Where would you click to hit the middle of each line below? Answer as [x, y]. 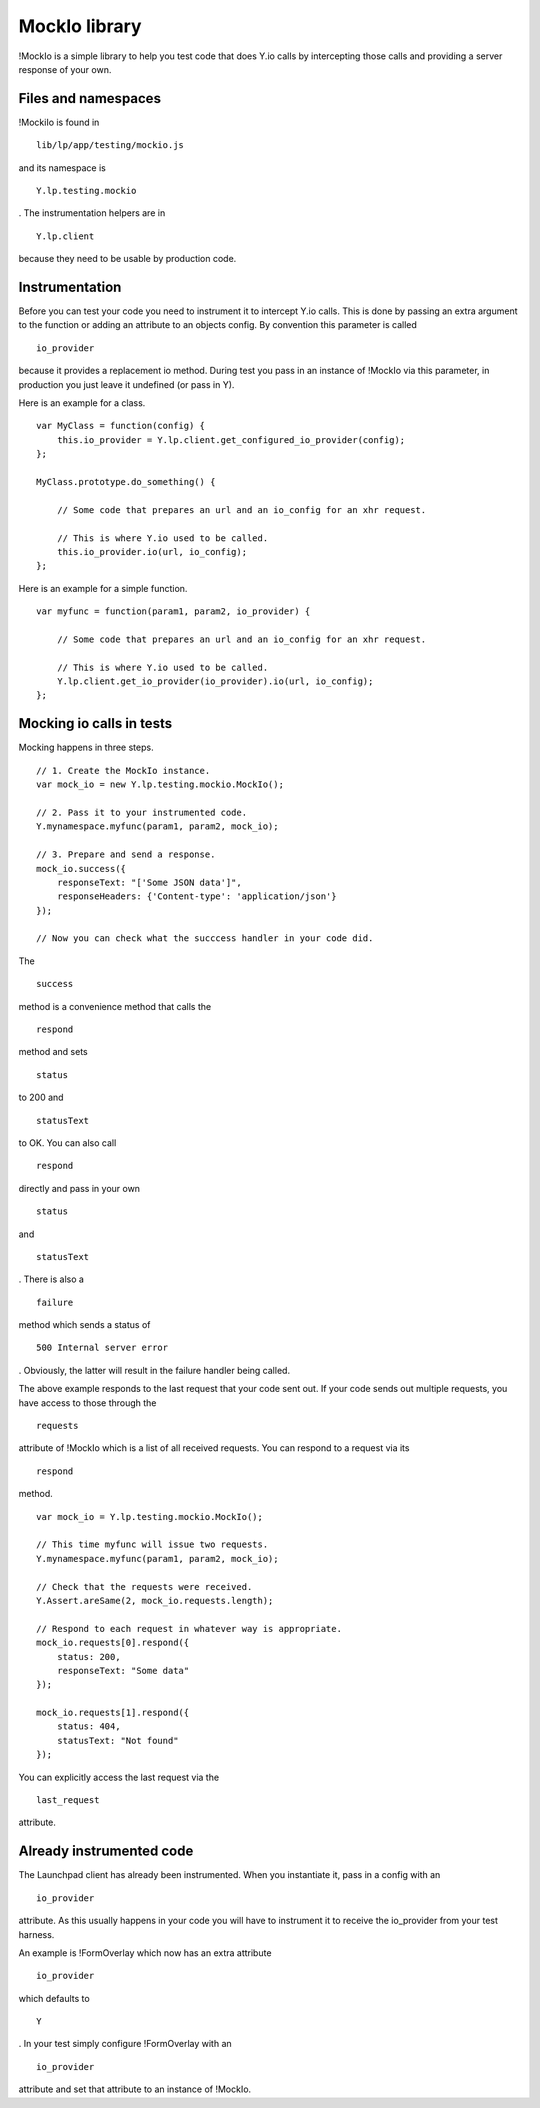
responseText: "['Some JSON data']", [149, 882]
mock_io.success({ [81, 868]
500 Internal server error [102, 1348]
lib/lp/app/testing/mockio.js [110, 145]
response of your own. [65, 69]
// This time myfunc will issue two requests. [152, 1544]
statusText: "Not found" [117, 1740]
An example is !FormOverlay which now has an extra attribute [145, 1952]
